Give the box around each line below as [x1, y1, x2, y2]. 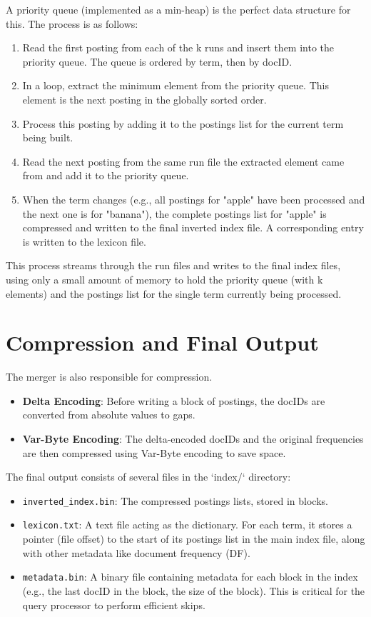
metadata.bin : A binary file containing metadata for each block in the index [22, 569, 358, 584]
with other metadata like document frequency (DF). [22, 545, 250, 560]
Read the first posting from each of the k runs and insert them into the [22, 40, 335, 55]
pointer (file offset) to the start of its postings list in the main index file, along [22, 531, 365, 546]
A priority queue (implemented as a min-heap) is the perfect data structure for [6, 2, 351, 16]
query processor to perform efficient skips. [22, 597, 205, 612]
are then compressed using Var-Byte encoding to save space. [22, 445, 286, 460]
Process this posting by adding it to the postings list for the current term [22, 116, 344, 131]
